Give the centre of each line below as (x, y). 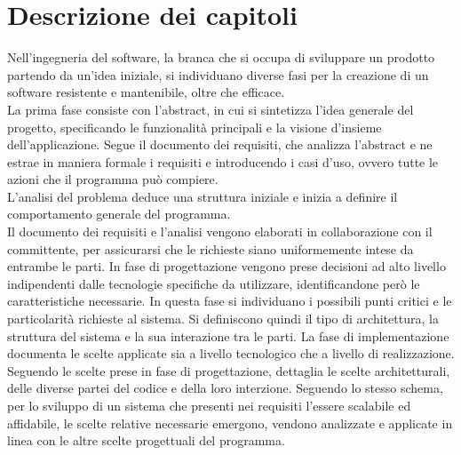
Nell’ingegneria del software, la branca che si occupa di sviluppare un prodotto (221, 57)
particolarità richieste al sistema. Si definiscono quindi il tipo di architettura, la (223, 319)
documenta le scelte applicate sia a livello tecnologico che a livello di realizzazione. (231, 353)
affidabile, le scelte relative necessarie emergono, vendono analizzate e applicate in (230, 423)
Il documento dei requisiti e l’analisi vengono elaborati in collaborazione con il (220, 231)
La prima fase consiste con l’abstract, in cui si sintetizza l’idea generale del (211, 109)
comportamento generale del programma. (119, 214)
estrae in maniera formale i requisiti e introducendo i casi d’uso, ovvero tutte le (223, 161)
